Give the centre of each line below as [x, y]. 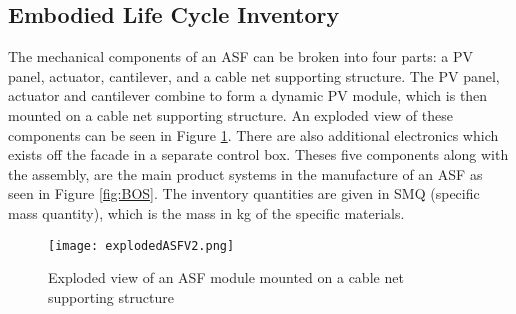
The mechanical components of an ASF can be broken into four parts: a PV [240, 56]
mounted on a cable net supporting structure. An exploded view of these [230, 114]
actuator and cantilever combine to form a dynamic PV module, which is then [248, 95]
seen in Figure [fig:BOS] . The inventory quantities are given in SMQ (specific [244, 193]
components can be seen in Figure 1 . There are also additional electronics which [253, 134]
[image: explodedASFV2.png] [141, 245]
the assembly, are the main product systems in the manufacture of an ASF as [245, 173]
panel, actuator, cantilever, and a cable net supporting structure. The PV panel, [254, 75]
